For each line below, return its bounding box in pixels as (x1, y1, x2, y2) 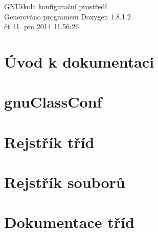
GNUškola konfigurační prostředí (4, 1, 107, 11)
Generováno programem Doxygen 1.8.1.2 (4, 11, 131, 22)
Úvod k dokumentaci (4, 51, 154, 72)
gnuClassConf (4, 91, 102, 112)
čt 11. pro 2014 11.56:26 (4, 21, 79, 32)
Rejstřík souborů (4, 172, 125, 193)
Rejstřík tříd (4, 131, 95, 152)
